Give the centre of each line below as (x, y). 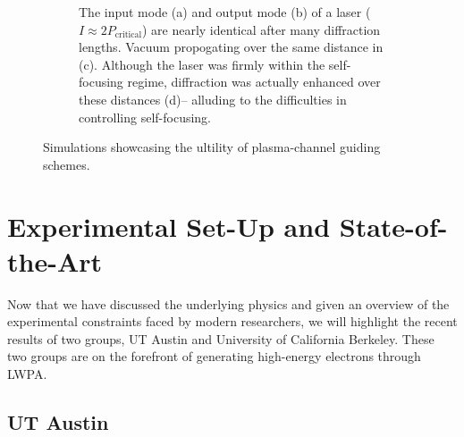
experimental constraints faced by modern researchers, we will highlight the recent (232, 321)
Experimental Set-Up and (169, 226)
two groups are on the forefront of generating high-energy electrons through (214, 356)
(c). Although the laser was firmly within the (202, 64)
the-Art (55, 261)
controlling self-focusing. (145, 117)
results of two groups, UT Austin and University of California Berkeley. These (221, 338)
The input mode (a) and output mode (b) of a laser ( (225, 12)
